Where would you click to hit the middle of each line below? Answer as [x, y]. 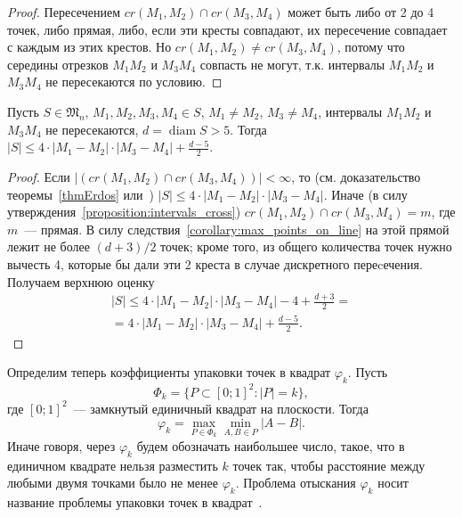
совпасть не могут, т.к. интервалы [292, 64]
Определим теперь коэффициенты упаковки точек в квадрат [169, 372]
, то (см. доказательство [356, 176]
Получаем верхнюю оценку [81, 281]
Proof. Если [39, 176]
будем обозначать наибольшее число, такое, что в [271, 445]
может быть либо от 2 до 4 [361, 12]
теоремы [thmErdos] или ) [81, 194]
